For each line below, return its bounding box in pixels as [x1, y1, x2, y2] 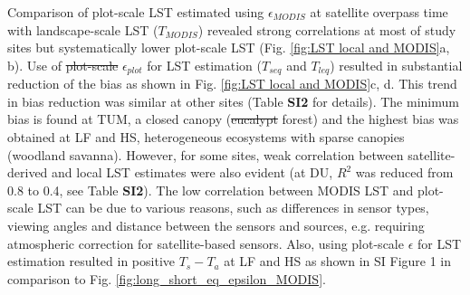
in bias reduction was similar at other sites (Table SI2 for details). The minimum [7, 91, 459, 110]
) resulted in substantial [330, 55, 463, 74]
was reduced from [355, 163, 454, 182]
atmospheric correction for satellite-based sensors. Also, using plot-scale [7, 233, 404, 252]
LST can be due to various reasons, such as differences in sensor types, [37, 198, 429, 217]
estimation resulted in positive [7, 252, 175, 271]
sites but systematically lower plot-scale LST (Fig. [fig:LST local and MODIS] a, [7, 38, 450, 57]
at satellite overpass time [310, 3, 448, 21]
